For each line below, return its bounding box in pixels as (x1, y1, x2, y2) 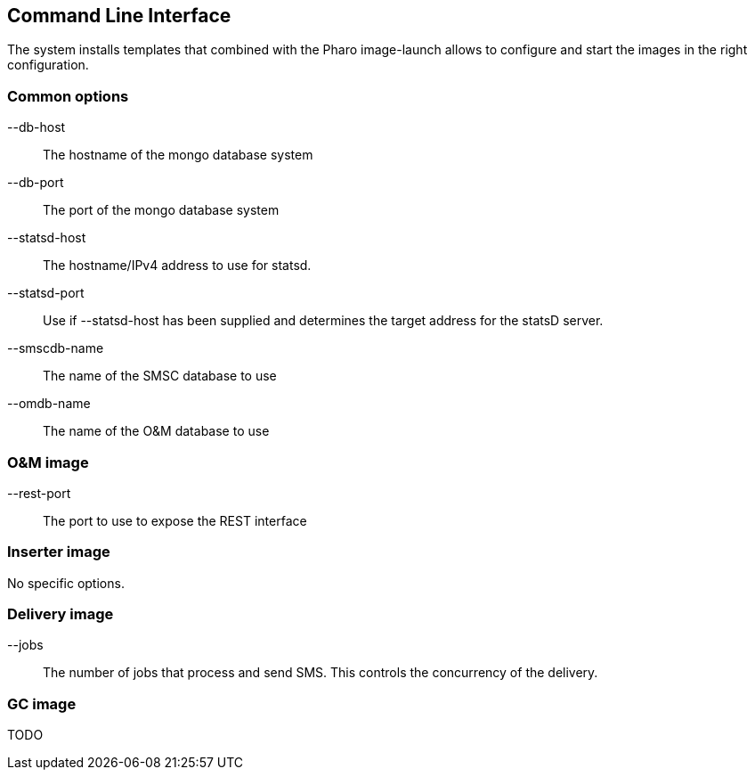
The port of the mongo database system (43, 202, 280, 218)
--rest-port (7, 485, 71, 501)
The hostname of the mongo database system (43, 147, 313, 163)
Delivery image (7, 605, 114, 624)
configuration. (7, 57, 89, 73)
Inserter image (7, 543, 110, 561)
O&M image (7, 453, 89, 471)
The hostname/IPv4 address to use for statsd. (43, 258, 312, 274)
